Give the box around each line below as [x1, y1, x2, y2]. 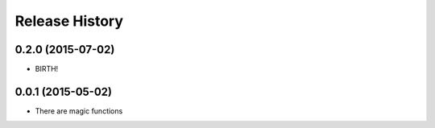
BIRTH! [35, 64, 59, 74]
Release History [14, 12, 124, 30]
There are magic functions [35, 105, 123, 116]
